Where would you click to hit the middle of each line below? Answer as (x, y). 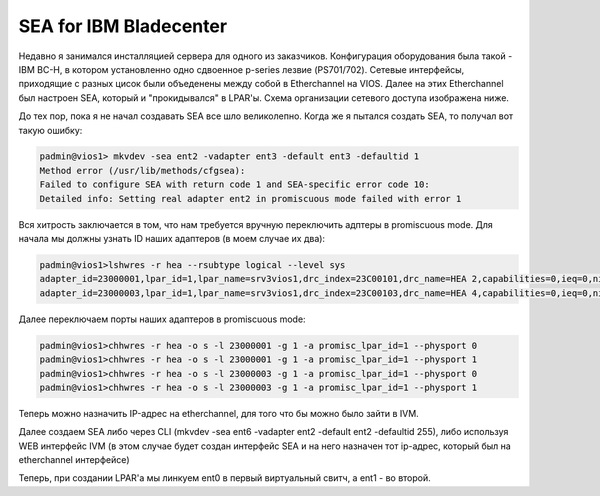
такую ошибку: (50, 130)
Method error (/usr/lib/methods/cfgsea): (142, 170)
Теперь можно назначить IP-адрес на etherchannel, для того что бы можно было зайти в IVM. (218, 413)
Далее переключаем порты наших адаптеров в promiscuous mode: (162, 319)
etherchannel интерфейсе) (74, 460)
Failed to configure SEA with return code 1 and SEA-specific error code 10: (234, 184)
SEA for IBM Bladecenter (123, 26)
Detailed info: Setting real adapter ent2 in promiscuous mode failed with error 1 (250, 198)
